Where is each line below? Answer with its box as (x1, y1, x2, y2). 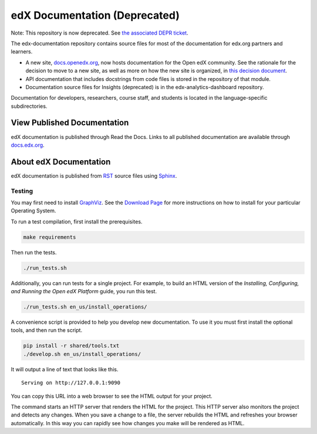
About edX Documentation (11, 157, 111, 167)
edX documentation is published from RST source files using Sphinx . (11, 172, 177, 179)
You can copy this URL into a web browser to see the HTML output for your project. (11, 392, 213, 399)
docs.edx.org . (11, 141, 45, 148)
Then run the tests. (11, 249, 57, 256)
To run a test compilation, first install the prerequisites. (11, 218, 143, 225)
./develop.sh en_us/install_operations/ (23, 351, 141, 357)
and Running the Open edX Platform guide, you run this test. (11, 288, 157, 295)
